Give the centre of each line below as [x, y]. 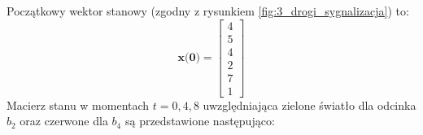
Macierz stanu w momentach [78, 105]
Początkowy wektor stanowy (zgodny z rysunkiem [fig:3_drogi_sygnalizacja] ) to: [208, 11]
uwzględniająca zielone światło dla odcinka [310, 105]
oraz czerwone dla [64, 121]
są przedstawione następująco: [200, 121]
